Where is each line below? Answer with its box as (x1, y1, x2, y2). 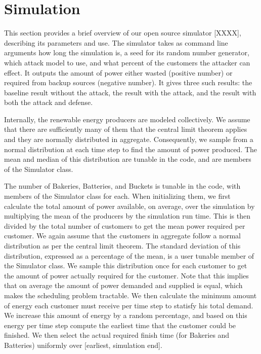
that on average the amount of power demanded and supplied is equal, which (4, 280, 243, 291)
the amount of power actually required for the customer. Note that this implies (4, 270, 249, 280)
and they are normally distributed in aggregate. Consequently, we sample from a (4, 134, 253, 145)
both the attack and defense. (4, 97, 93, 108)
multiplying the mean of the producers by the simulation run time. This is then (4, 210, 250, 221)
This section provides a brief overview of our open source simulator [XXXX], (4, 27, 241, 38)
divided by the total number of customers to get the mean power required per (4, 220, 245, 231)
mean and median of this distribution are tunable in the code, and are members (4, 154, 251, 164)
